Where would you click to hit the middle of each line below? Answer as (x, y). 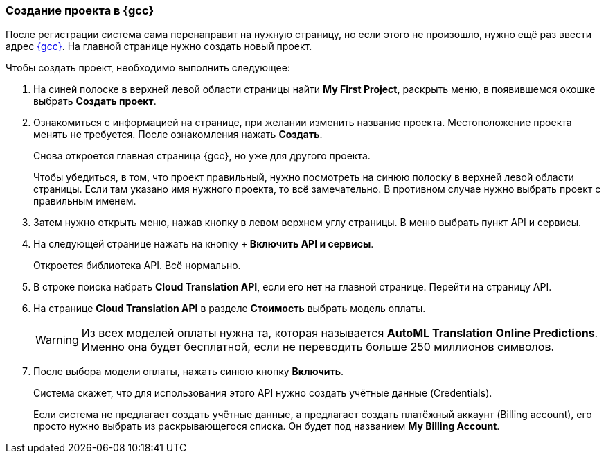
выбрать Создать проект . (95, 101)
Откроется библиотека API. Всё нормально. (137, 266)
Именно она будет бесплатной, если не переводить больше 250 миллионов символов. (318, 347)
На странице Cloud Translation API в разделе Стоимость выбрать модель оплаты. (230, 309)
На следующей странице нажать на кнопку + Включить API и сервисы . (204, 244)
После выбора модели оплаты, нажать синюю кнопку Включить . (189, 372)
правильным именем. (85, 201)
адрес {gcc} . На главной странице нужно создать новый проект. (159, 46)
